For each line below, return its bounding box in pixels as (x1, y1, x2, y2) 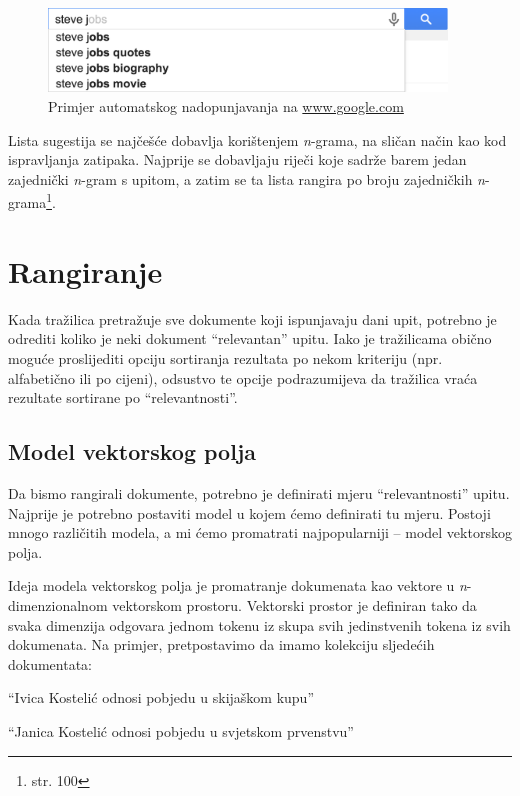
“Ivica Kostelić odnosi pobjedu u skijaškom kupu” (8, 687, 314, 708)
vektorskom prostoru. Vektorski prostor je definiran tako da (112, 594, 477, 615)
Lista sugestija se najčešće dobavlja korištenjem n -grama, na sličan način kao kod (8, 129, 507, 150)
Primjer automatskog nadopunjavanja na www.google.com (48, 96, 404, 117)
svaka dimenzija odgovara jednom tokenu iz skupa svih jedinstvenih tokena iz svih (8, 614, 511, 635)
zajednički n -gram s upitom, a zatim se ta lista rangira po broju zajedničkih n (8, 168, 485, 189)
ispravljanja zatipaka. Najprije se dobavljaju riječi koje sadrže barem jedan (8, 149, 467, 170)
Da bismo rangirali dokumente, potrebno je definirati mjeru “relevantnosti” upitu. (8, 482, 510, 503)
